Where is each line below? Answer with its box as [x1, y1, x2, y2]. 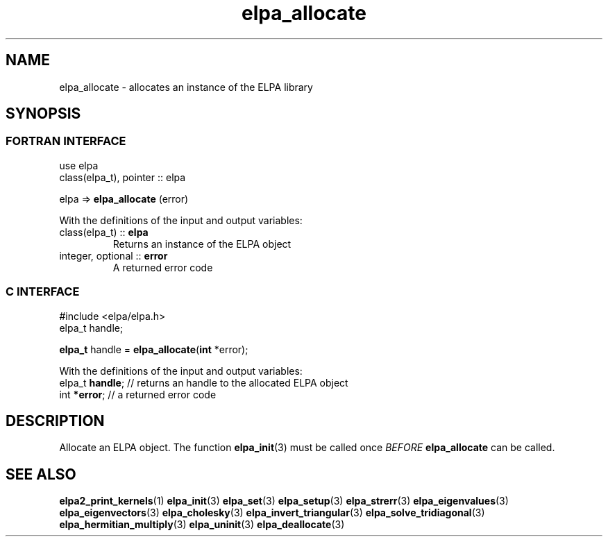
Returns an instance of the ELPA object [112, 237, 292, 250]
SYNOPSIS [6, 105, 81, 123]
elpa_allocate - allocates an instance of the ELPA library [59, 81, 313, 93]
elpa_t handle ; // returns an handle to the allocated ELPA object [59, 376, 348, 389]
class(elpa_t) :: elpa [59, 226, 149, 238]
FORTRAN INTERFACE [6, 134, 126, 149]
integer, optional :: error [59, 249, 168, 262]
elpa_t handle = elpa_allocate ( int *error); [59, 343, 248, 355]
